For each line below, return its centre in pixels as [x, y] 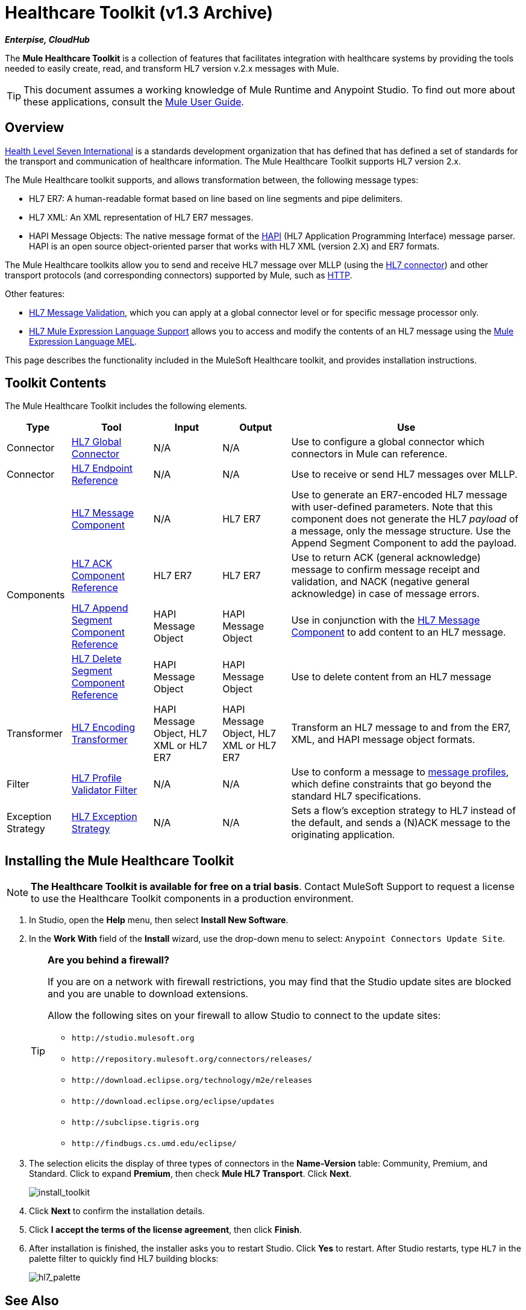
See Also [32, 1300]
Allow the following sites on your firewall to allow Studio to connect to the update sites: [244, 1016]
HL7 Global [96, 442]
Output [256, 428]
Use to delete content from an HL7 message [391, 677]
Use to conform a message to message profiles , [400, 772]
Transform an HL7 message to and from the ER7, [401, 728]
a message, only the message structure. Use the [401, 531]
